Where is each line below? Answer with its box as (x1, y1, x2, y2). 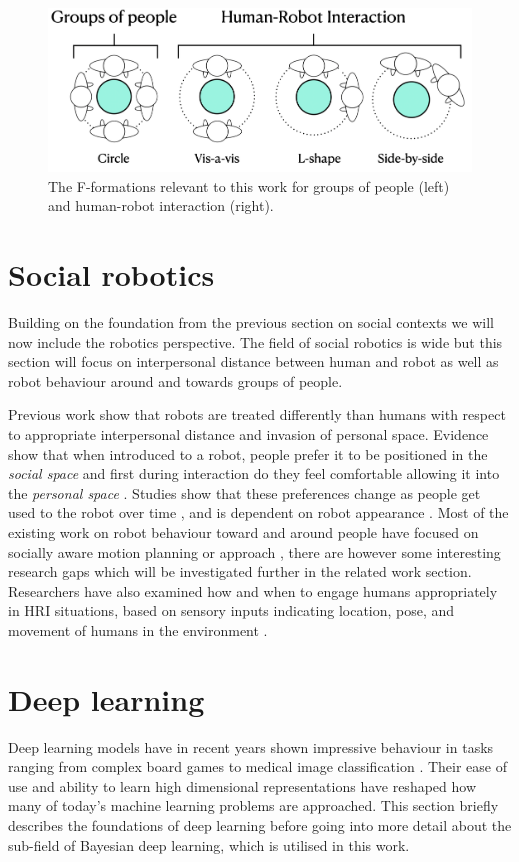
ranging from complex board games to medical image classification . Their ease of (8, 756, 507, 777)
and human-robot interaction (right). (48, 195, 274, 216)
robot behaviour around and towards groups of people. (8, 370, 343, 391)
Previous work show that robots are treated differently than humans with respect (8, 404, 506, 425)
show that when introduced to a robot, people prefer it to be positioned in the (8, 443, 488, 464)
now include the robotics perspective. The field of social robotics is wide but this (8, 331, 503, 352)
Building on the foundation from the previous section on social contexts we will (8, 312, 494, 333)
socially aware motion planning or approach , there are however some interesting (8, 541, 501, 562)
